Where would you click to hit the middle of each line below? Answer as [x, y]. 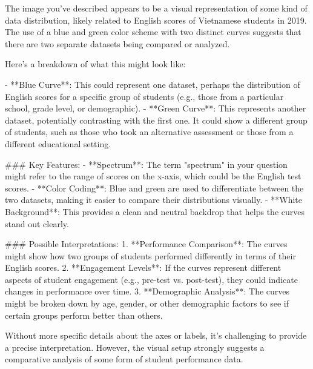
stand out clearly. [37, 223]
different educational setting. [58, 143]
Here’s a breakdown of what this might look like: [95, 64]
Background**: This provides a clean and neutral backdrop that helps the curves [155, 211]
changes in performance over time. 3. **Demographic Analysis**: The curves [147, 291]
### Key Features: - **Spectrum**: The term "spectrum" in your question [146, 164]
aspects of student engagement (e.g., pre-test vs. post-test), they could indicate [151, 279]
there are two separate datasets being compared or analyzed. [117, 43]
